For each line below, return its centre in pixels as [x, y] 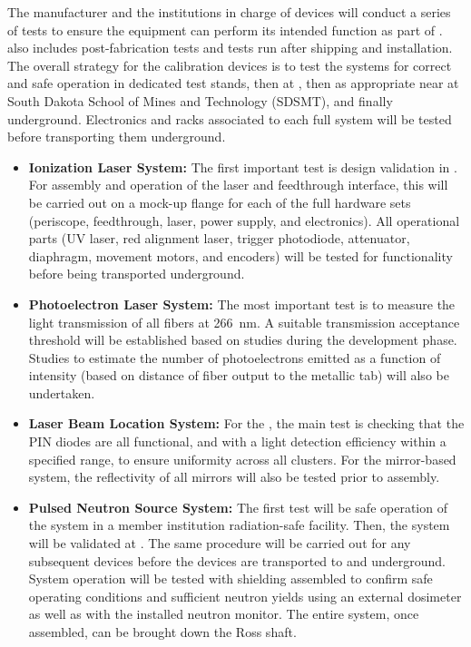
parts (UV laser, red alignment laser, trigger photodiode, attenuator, [219, 238]
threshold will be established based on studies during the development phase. [243, 340]
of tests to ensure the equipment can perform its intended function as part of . [225, 29]
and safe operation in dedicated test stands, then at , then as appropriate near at [233, 83]
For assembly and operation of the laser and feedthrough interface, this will [238, 185]
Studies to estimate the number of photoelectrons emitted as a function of [235, 357]
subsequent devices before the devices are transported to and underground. [237, 560]
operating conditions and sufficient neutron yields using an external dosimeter [245, 596]
